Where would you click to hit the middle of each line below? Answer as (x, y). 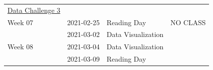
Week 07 (20, 22)
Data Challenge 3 (34, 10)
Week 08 (20, 47)
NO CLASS (188, 22)
